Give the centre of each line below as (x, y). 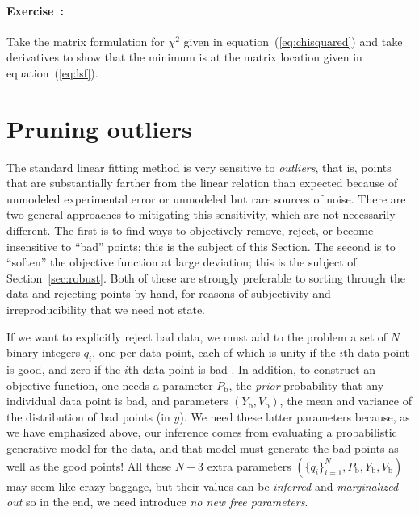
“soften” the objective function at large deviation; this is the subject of (182, 262)
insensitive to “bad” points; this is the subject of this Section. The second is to (201, 246)
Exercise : (35, 10)
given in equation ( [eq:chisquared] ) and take (293, 41)
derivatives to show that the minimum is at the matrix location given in (184, 57)
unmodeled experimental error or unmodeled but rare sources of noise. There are (206, 198)
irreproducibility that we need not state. (106, 310)
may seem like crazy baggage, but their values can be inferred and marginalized (203, 486)
